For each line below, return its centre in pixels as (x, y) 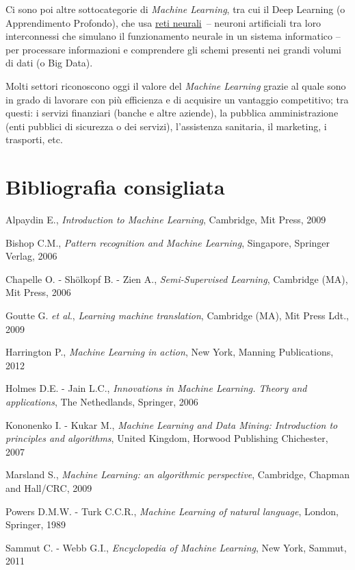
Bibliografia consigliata (115, 187)
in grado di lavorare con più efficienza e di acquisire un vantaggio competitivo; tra (177, 99)
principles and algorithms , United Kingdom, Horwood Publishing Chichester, (167, 438)
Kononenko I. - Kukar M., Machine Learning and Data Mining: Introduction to (172, 424)
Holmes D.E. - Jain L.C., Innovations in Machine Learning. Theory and (156, 388)
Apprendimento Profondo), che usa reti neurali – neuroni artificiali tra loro (163, 22)
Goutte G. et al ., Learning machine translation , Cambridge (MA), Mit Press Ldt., (177, 315)
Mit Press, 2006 (38, 292)
